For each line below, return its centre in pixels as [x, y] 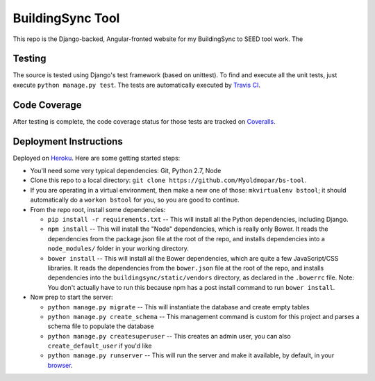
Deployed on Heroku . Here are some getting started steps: [97, 158]
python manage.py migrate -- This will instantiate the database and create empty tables [178, 307]
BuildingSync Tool [66, 18]
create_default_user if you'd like [100, 346]
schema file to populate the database [101, 326]
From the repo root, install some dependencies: [98, 209]
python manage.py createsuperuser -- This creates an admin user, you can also [169, 336]
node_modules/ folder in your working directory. [118, 249]
